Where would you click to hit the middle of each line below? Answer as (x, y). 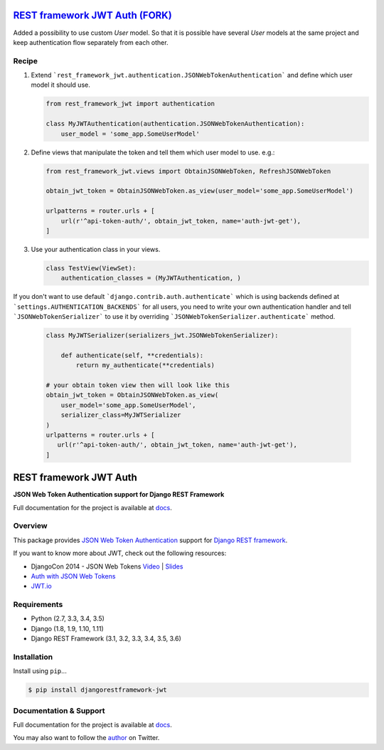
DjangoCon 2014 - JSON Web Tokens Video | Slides (107, 566)
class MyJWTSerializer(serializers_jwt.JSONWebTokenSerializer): (162, 336)
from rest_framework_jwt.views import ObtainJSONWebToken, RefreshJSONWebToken (188, 171)
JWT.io (42, 586)
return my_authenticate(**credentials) (145, 365)
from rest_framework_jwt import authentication (130, 104)
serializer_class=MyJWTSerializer (121, 415)
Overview (30, 526)
